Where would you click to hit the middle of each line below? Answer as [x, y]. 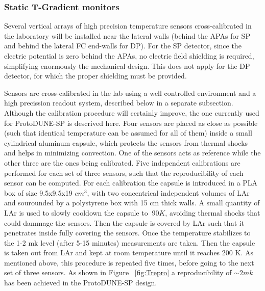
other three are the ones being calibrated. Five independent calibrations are [122, 162]
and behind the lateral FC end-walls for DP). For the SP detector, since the [123, 46]
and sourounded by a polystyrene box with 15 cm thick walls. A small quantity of [132, 203]
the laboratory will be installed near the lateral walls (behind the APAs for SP [127, 35]
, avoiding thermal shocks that [213, 212]
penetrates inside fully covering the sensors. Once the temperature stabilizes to [127, 233]
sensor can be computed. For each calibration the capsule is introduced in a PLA [131, 183]
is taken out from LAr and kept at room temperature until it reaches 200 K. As [129, 253]
